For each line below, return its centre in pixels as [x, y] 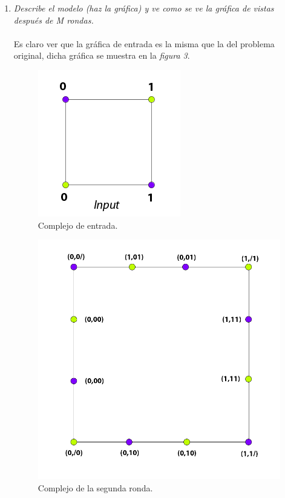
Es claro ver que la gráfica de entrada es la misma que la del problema [144, 43]
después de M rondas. [54, 20]
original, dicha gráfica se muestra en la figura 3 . [102, 55]
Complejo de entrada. [78, 225]
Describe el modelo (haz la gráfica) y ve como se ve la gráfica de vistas [144, 8]
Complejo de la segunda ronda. [95, 487]
